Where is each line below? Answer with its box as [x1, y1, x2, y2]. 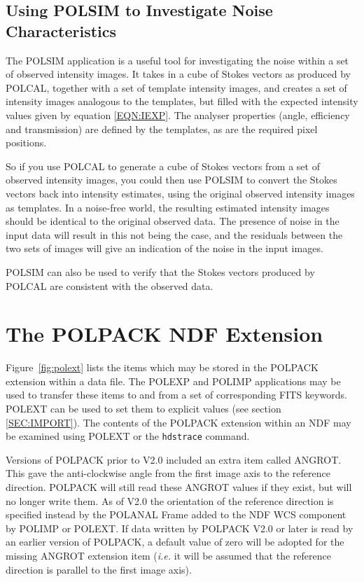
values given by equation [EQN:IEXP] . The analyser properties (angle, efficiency [6, 107, 350, 122]
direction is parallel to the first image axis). [6, 562, 192, 576]
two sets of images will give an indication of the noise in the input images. [6, 241, 323, 256]
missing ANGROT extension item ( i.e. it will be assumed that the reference [6, 548, 331, 562]
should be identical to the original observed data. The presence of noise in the [6, 214, 339, 228]
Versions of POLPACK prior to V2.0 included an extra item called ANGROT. [6, 452, 342, 466]
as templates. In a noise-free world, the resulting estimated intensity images [6, 200, 330, 214]
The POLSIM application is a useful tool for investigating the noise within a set [6, 53, 349, 67]
